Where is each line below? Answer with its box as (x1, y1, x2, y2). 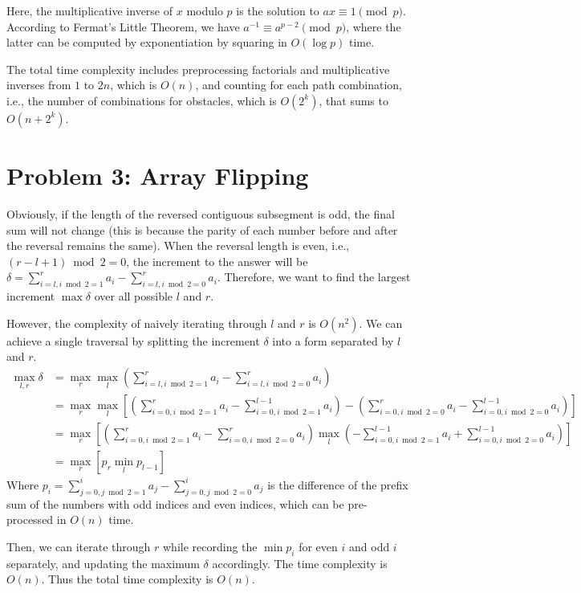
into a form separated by (272, 332, 394, 349)
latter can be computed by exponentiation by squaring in (6, 34, 287, 51)
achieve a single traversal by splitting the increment (6, 332, 260, 349)
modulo (186, 2, 223, 18)
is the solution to (236, 2, 319, 18)
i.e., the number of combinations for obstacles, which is (6, 92, 277, 108)
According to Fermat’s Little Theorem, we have (6, 18, 240, 35)
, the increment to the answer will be (126, 252, 308, 269)
